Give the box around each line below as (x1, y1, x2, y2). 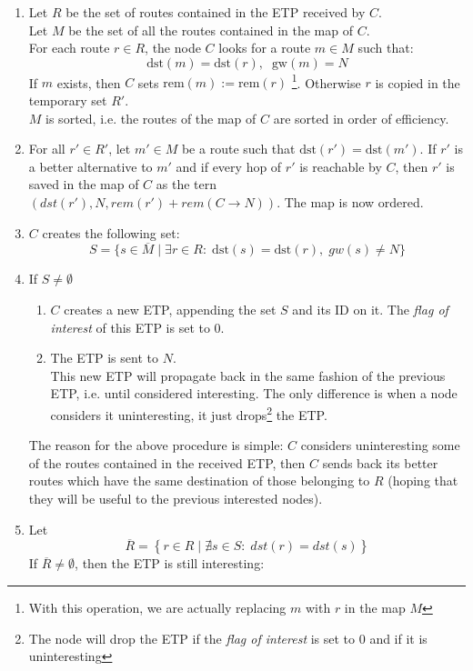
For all (28, 139, 65, 158)
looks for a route (218, 38, 311, 57)
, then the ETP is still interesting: (75, 554, 265, 573)
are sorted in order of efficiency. (273, 108, 449, 127)
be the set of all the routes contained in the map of (68, 20, 353, 39)
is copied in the (375, 73, 460, 92)
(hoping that (387, 471, 458, 490)
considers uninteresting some (300, 436, 460, 455)
